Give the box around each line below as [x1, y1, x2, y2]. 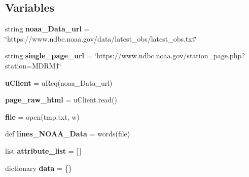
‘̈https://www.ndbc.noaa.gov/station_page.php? [94, 50, 245, 61]
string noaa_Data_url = [5, 23, 90, 34]
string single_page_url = [5, 50, 92, 61]
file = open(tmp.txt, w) [5, 111, 80, 122]
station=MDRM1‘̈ [5, 60, 61, 70]
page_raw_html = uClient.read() [5, 94, 118, 105]
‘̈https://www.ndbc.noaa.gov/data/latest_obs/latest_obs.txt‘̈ [5, 33, 197, 44]
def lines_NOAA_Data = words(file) [5, 128, 130, 139]
